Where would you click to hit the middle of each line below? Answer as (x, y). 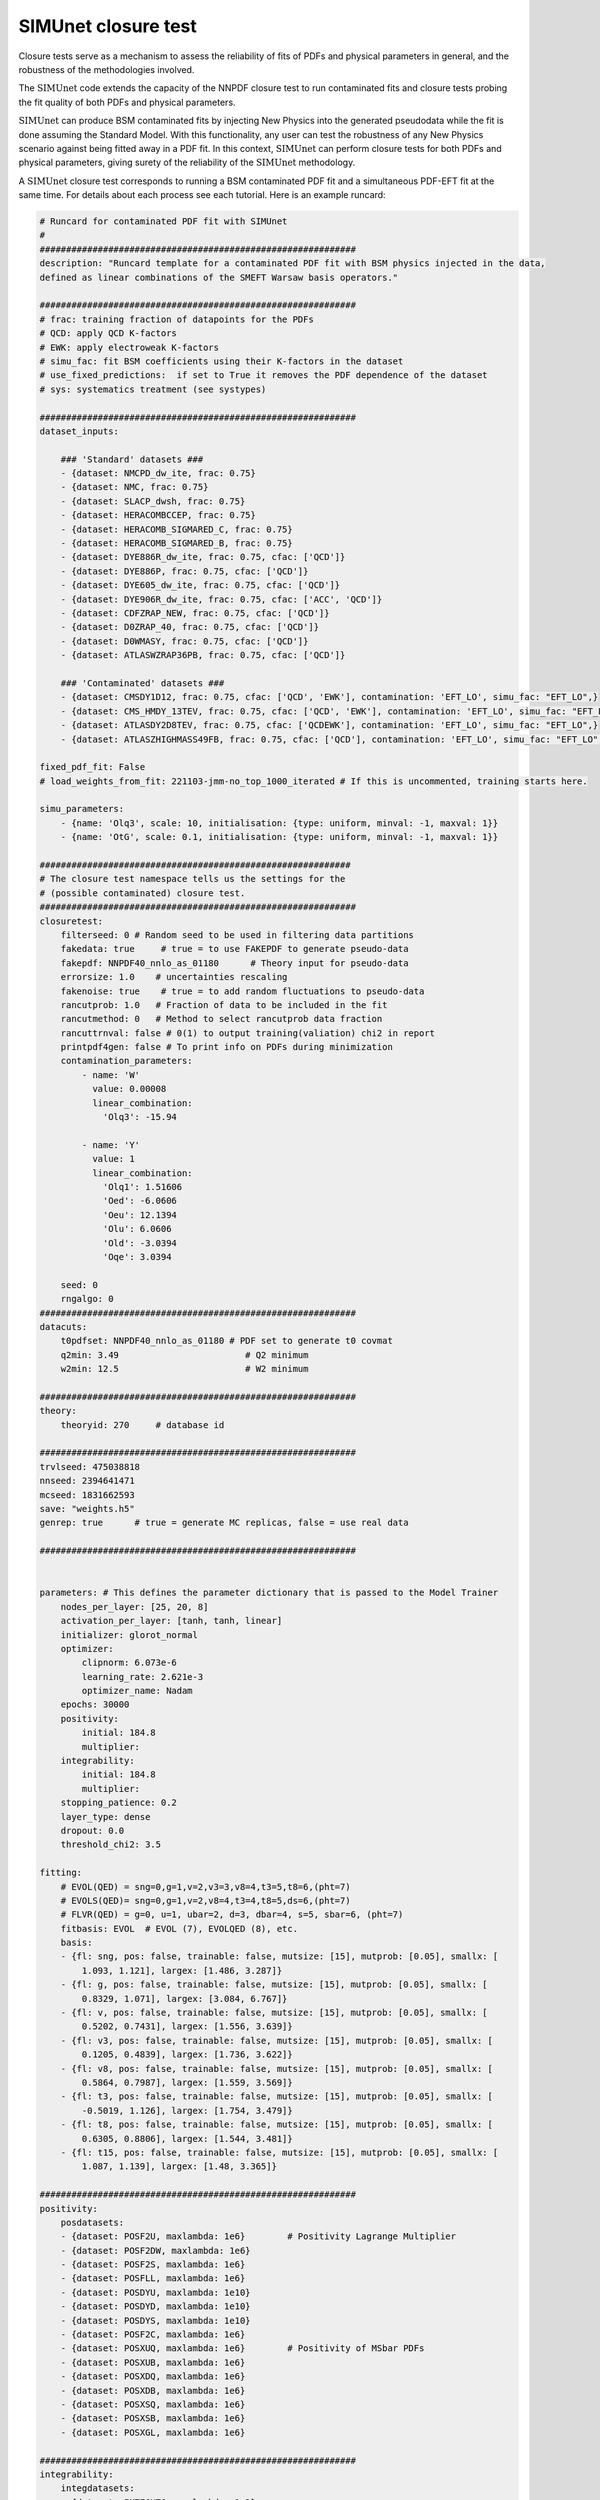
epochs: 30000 (95, 1704)
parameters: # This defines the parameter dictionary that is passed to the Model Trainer (269, 1593)
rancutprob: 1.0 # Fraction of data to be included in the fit (224, 1004)
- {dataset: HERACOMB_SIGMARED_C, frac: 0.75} (177, 529)
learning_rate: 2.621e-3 (142, 1676)
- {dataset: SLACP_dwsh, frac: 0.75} (153, 501)
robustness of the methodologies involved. (106, 69)
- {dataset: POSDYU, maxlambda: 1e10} (155, 2292)
